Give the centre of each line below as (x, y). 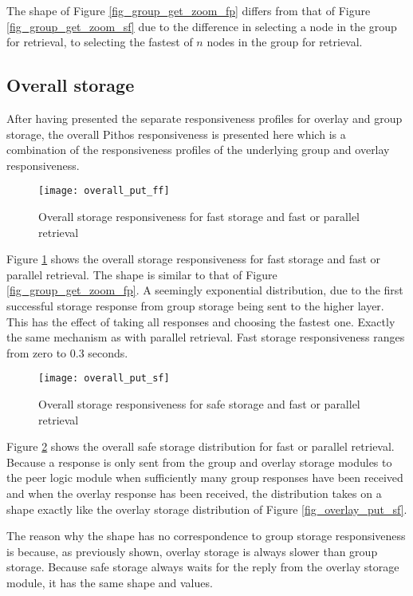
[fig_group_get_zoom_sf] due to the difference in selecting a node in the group (202, 26)
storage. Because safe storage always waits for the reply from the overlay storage (203, 567)
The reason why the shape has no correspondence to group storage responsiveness (206, 536)
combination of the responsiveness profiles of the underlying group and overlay (198, 150)
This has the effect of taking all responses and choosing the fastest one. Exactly (201, 321)
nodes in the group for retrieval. (285, 42)
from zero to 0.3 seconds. (67, 352)
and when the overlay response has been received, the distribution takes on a (194, 493)
